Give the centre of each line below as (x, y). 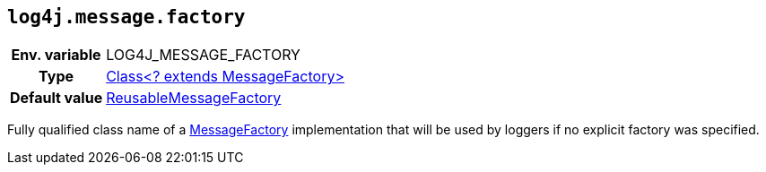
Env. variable (56, 55)
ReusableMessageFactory (194, 98)
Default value (57, 98)
